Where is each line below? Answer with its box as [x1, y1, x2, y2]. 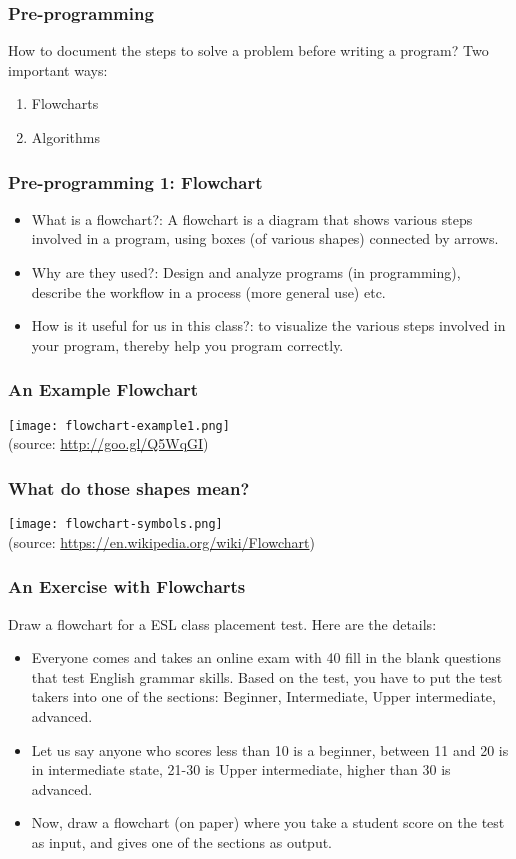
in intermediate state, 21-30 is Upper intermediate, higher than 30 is [31, 759, 451, 780]
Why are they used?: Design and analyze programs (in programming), [31, 262, 461, 282]
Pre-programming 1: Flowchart [8, 169, 263, 194]
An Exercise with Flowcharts [8, 574, 246, 599]
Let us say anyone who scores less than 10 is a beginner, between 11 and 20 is [31, 739, 509, 760]
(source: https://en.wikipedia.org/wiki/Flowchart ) [8, 531, 315, 552]
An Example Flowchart [8, 377, 199, 402]
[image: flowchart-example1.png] [8, 418, 230, 433]
